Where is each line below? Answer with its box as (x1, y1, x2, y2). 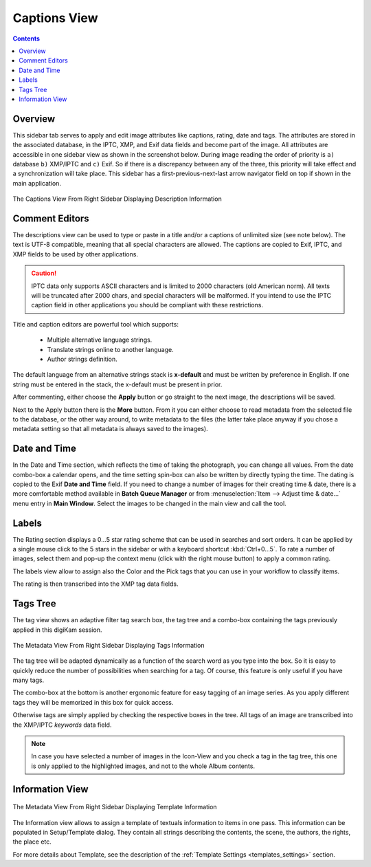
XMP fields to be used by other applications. (12, 250, 139, 258)
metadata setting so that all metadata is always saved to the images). (12, 425, 209, 433)
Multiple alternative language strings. (47, 336, 153, 344)
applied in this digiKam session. (12, 626, 102, 634)
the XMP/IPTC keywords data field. (12, 721, 112, 729)
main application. (12, 179, 62, 187)
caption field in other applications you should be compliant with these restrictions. (31, 301, 264, 309)
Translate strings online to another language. (47, 345, 175, 353)
